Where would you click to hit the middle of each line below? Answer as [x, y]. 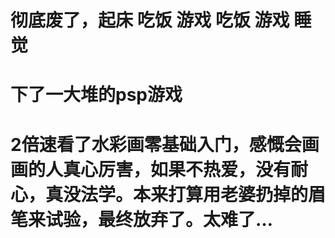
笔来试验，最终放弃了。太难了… [142, 219]
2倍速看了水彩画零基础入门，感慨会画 [165, 144]
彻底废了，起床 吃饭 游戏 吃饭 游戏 [150, 20]
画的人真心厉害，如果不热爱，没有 [151, 169]
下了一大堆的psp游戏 [96, 95]
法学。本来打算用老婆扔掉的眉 [203, 194]
